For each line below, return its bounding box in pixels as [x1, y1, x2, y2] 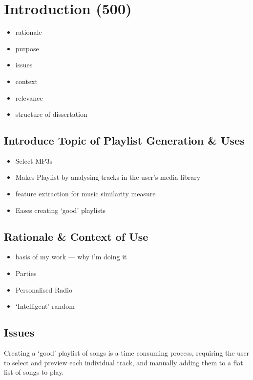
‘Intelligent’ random [15, 301, 75, 311]
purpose [15, 43, 39, 53]
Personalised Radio [15, 284, 72, 295]
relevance [15, 92, 43, 103]
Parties [15, 268, 37, 278]
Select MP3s [15, 155, 53, 166]
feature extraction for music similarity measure [15, 189, 156, 199]
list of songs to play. [4, 367, 64, 377]
